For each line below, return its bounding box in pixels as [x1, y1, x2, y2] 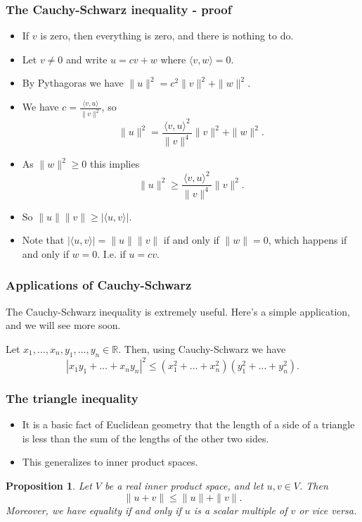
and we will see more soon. [6, 318, 121, 333]
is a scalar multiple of [193, 502, 287, 517]
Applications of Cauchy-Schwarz [6, 276, 192, 294]
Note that [22, 232, 65, 247]
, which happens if [268, 232, 347, 247]
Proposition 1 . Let [6, 478, 92, 493]
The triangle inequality [6, 390, 138, 406]
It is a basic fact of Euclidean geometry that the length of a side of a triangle [22, 417, 355, 432]
